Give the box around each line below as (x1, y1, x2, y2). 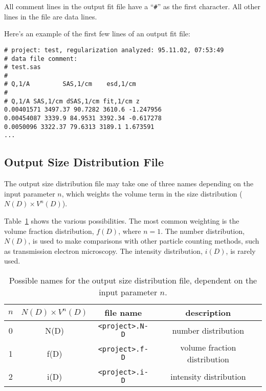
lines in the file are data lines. (4, 11, 97, 21)
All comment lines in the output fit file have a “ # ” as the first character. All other (4, 1, 261, 11)
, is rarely (226, 245, 256, 256)
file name (104, 307, 142, 319)
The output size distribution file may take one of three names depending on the (4, 178, 254, 189)
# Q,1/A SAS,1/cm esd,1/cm (4, 80, 136, 88)
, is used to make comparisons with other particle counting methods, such (28, 235, 259, 246)
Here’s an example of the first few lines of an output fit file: (4, 28, 190, 39)
